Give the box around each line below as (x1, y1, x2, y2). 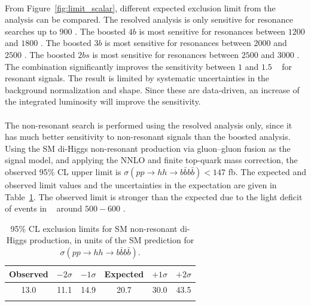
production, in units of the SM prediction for (29, 234, 194, 246)
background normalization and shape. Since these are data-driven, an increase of (5, 83, 300, 96)
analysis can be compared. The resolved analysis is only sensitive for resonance (5, 13, 293, 26)
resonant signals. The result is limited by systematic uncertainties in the (5, 72, 270, 84)
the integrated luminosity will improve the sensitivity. (5, 95, 201, 108)
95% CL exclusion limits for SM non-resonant (10, 222, 178, 234)
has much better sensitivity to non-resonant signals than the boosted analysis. (5, 130, 291, 143)
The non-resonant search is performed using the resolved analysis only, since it (5, 118, 292, 131)
